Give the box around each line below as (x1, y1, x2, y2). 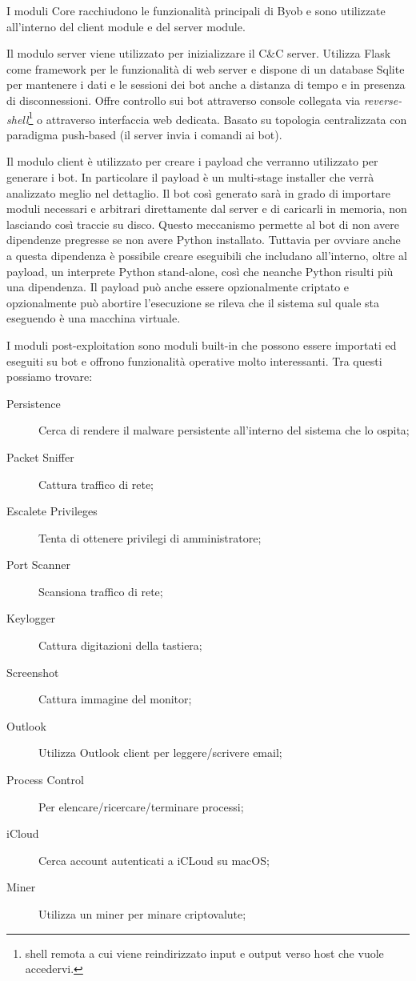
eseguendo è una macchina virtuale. (6, 310, 181, 326)
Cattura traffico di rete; (38, 475, 154, 492)
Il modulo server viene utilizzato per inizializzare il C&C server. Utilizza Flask (6, 45, 391, 62)
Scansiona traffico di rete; (38, 583, 163, 599)
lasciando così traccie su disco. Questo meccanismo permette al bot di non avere (6, 215, 399, 232)
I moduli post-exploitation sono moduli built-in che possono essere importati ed (6, 336, 397, 353)
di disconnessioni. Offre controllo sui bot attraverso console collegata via (6, 91, 360, 108)
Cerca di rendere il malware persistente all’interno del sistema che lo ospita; (38, 422, 410, 438)
